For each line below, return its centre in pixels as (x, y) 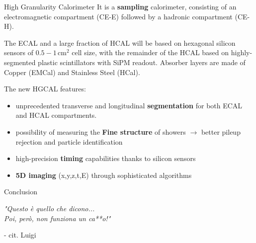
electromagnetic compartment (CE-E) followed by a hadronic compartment (118, 16)
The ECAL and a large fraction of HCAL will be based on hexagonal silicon (120, 42)
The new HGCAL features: (45, 89)
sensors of (19, 52)
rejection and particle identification (69, 141)
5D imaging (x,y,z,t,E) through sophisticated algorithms (104, 175)
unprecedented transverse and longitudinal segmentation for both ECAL (129, 105)
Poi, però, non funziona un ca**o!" (57, 218)
